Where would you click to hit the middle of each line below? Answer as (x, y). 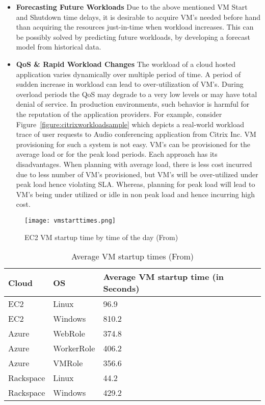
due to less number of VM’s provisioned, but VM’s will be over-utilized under (137, 174)
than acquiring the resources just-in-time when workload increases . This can (135, 27)
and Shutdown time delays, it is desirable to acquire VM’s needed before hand (138, 17)
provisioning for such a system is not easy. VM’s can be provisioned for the (133, 144)
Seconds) (121, 289)
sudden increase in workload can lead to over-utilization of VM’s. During (130, 84)
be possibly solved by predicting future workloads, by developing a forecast (133, 37)
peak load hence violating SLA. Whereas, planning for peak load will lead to (136, 184)
